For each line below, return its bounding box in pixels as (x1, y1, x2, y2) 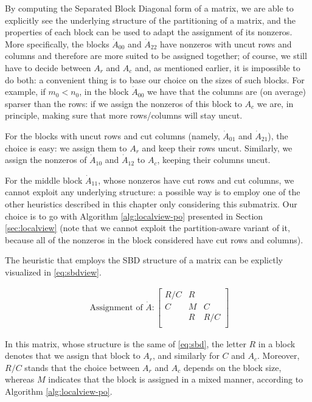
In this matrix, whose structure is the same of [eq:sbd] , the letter (5, 337, 246, 350)
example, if (5, 85, 46, 98)
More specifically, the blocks (5, 37, 109, 50)
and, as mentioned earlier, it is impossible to (134, 61, 300, 74)
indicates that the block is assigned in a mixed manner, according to (48, 373, 303, 386)
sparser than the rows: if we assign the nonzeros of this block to (5, 97, 242, 109)
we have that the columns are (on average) (147, 85, 307, 98)
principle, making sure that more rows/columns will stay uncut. (5, 109, 243, 122)
